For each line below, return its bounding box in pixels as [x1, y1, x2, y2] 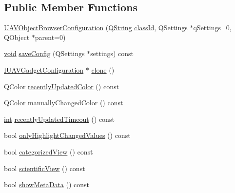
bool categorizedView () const [4, 146, 93, 156]
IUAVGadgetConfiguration [4, 64, 84, 75]
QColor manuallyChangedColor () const [4, 97, 123, 108]
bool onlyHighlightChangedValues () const [4, 130, 131, 140]
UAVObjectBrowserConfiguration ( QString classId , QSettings [4, 22, 188, 33]
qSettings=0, [193, 22, 232, 33]
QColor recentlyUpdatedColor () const [4, 81, 119, 91]
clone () [91, 64, 115, 75]
